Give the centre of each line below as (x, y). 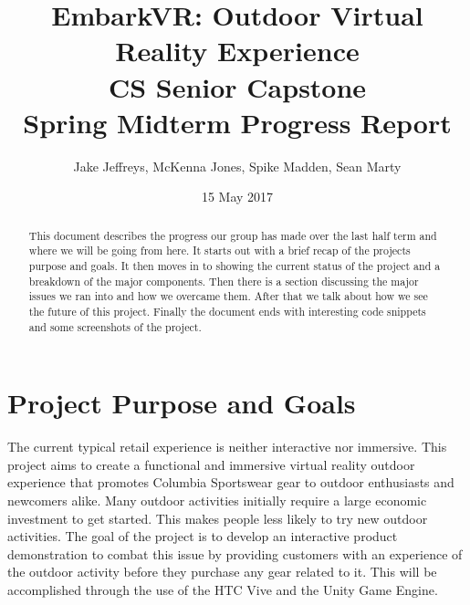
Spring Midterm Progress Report (237, 122)
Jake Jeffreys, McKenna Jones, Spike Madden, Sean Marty (237, 166)
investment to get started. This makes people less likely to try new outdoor (218, 518)
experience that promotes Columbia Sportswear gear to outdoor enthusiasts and (231, 482)
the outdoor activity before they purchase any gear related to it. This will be (222, 572)
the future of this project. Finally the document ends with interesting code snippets (227, 311)
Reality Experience (237, 51)
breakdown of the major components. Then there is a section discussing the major (224, 281)
